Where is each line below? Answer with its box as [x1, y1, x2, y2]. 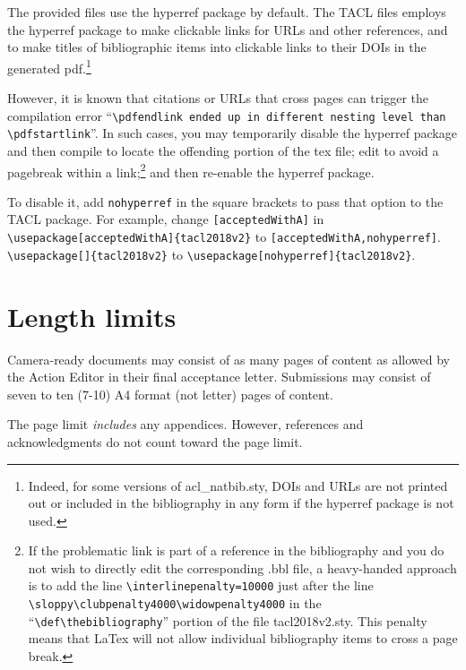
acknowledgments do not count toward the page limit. [7, 432, 303, 451]
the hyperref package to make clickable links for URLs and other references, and [7, 20, 448, 39]
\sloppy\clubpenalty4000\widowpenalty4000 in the [28, 594, 322, 613]
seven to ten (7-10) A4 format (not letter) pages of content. [7, 384, 333, 403]
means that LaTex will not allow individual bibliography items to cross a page [28, 629, 458, 648]
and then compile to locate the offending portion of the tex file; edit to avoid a [7, 141, 439, 159]
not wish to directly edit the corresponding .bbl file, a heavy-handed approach [28, 558, 457, 577]
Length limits [7, 297, 177, 334]
